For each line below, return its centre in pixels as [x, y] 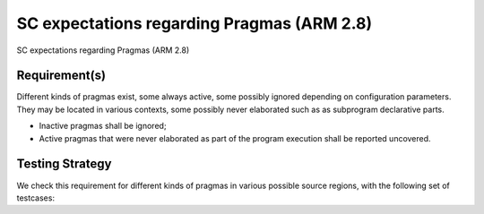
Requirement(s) [61, 76]
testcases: [36, 198]
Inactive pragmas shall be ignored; [103, 126]
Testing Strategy [64, 164]
